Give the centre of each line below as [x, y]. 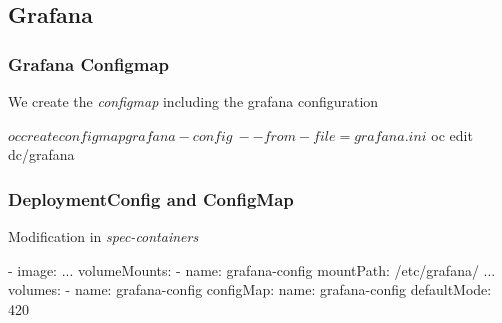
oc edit [452, 134]
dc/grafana [41, 154]
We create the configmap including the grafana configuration [193, 101]
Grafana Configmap [89, 63]
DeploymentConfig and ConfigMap [151, 198]
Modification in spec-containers [103, 236]
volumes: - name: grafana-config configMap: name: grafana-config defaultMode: [250, 289]
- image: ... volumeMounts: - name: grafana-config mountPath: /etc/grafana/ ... [252, 269]
